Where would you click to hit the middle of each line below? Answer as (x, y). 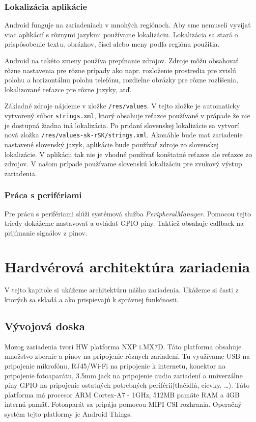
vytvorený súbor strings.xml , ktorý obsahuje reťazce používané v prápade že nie (127, 116)
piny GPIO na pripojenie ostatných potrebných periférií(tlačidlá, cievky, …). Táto (127, 385)
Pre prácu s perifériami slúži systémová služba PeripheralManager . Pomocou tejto (128, 213)
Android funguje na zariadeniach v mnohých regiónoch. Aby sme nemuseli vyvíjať (128, 25)
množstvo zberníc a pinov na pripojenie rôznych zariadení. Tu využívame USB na (127, 356)
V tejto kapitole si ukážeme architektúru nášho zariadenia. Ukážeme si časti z (122, 290)
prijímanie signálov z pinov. (46, 232)
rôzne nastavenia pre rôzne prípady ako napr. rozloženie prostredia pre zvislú (120, 70)
